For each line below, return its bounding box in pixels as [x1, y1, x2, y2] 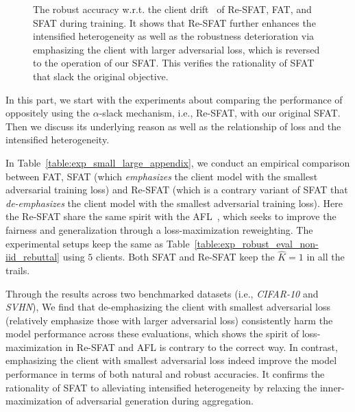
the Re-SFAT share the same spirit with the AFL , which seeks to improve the [5, 209, 336, 223]
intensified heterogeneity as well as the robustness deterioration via [33, 29, 315, 43]
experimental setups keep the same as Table [5, 236, 190, 250]
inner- [319, 380, 345, 394]
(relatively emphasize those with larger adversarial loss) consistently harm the [5, 313, 333, 327]
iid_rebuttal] [5, 250, 60, 264]
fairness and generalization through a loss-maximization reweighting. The [5, 222, 313, 237]
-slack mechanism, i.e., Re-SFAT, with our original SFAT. [99, 106, 341, 120]
